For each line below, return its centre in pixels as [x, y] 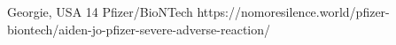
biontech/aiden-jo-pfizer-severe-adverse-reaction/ [139, 29]
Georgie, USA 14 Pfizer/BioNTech [100, 11]
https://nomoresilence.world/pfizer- [293, 11]
